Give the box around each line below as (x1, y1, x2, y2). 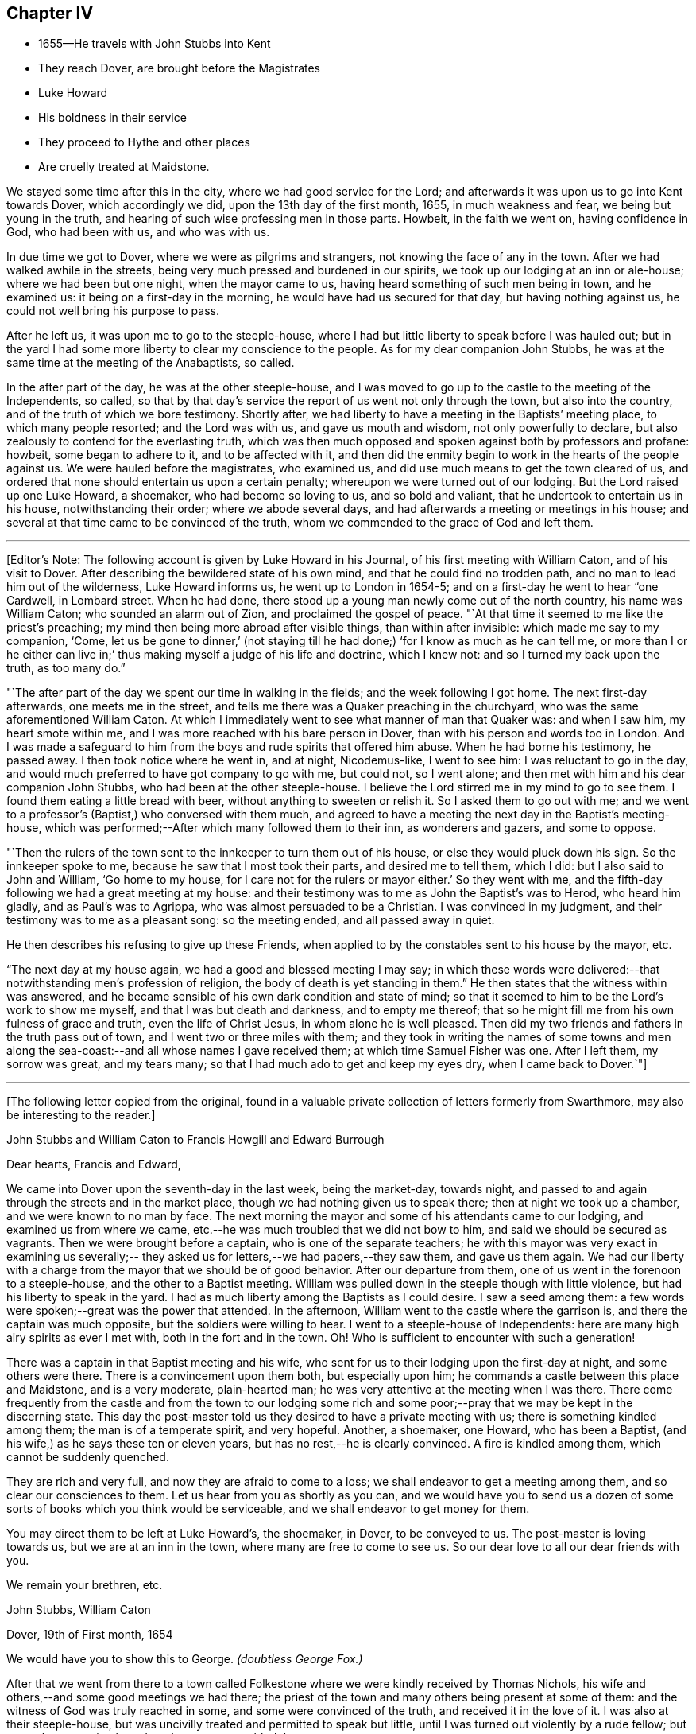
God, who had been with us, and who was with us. (6, 225, 270, 239)
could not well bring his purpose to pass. (6, 304, 219, 318)
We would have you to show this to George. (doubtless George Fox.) (6, 1652, 363, 1666)
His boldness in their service (38, 111, 187, 125)
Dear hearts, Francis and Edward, (6, 1157, 181, 1172)
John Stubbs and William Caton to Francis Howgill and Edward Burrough (6, 1133, 385, 1147)
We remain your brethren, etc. (6, 1578, 163, 1592)
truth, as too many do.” (6, 661, 126, 675)
